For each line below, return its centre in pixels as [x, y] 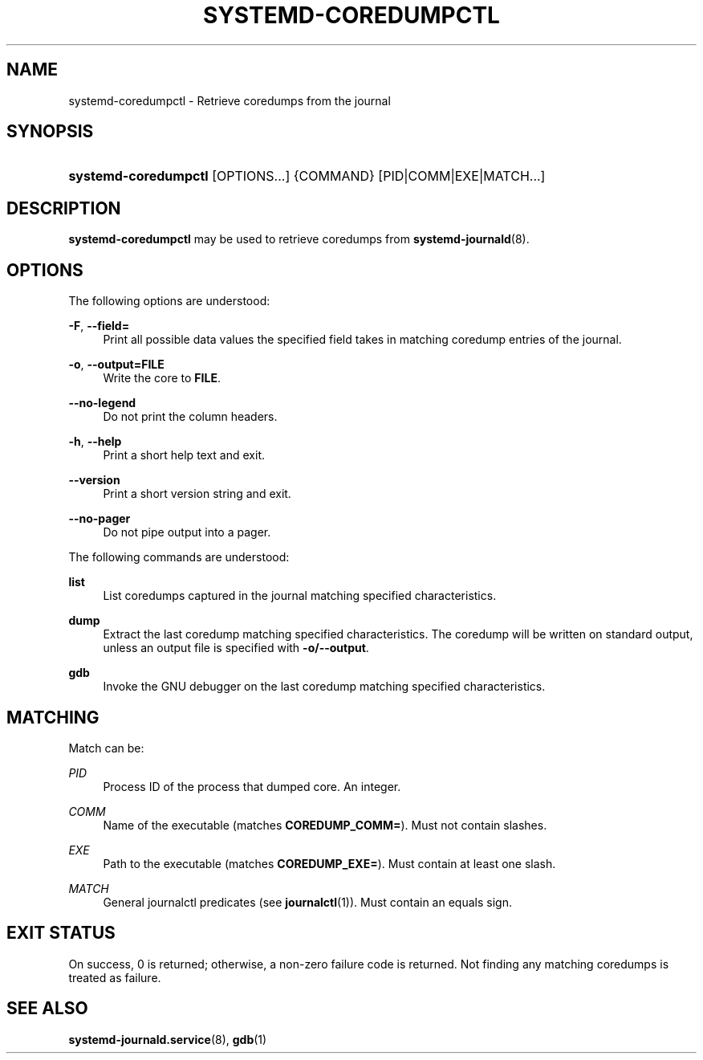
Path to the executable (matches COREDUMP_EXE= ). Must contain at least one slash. [329, 863]
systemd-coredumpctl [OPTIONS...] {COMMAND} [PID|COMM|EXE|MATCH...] [307, 176]
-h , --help [95, 442]
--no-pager [100, 519]
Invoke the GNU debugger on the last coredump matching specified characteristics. [324, 687]
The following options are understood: [169, 301]
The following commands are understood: [179, 557]
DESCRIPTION [64, 208]
